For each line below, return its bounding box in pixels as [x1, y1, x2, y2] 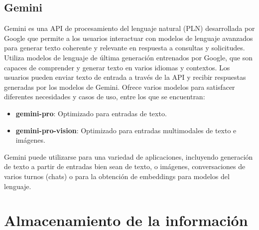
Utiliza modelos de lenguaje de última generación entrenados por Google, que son [4, 52, 253, 62]
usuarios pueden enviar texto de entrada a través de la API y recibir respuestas [4, 72, 246, 82]
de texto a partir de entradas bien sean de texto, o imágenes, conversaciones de [4, 161, 246, 172]
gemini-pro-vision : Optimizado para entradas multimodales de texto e [15, 125, 237, 135]
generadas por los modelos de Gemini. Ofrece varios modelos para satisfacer [4, 81, 235, 92]
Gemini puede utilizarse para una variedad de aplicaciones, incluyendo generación [4, 151, 253, 162]
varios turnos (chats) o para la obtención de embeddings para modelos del [4, 171, 230, 181]
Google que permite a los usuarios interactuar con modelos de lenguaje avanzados [4, 32, 253, 43]
